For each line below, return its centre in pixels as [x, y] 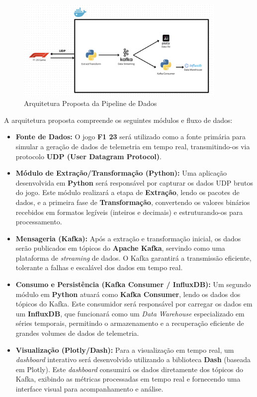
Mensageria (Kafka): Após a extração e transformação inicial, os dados [128, 238]
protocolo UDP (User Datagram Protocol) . [88, 156]
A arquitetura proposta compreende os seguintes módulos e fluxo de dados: [118, 120]
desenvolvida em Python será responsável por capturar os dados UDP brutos [134, 182]
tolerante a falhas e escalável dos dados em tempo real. [99, 267]
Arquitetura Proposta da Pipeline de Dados [90, 103]
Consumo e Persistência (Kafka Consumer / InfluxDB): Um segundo [133, 284]
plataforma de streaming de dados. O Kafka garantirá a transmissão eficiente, [133, 257]
